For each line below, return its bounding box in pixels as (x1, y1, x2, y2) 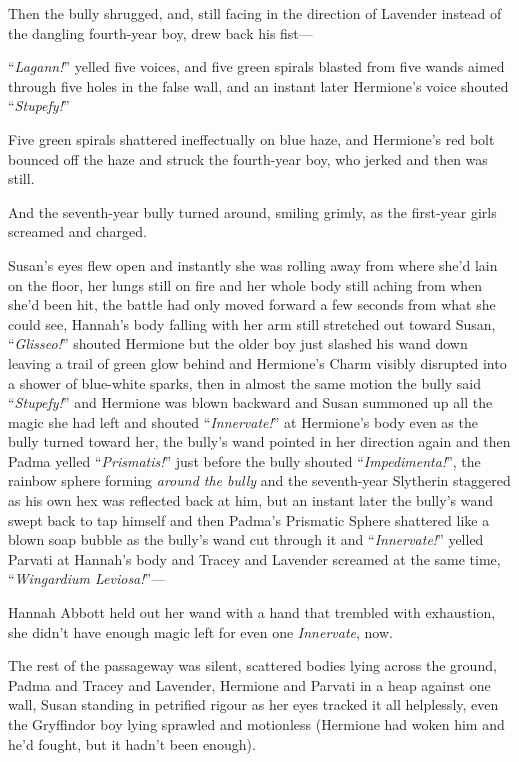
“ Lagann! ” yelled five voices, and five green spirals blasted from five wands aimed (8, 56, 505, 77)
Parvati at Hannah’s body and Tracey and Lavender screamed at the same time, (8, 548, 501, 569)
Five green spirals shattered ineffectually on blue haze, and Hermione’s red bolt (8, 128, 495, 149)
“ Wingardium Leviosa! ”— (8, 568, 166, 589)
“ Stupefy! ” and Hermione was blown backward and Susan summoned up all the (8, 392, 493, 413)
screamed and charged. (8, 221, 147, 242)
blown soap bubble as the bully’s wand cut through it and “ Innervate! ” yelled (8, 529, 484, 550)
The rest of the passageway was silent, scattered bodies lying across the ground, (8, 655, 497, 676)
